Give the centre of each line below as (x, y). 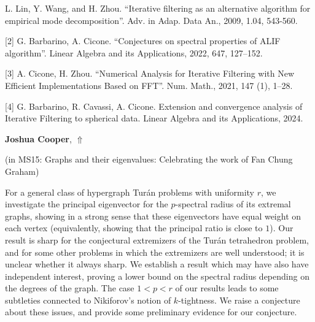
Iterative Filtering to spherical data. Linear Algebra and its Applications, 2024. (154, 118)
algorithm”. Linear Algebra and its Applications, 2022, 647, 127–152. (134, 52)
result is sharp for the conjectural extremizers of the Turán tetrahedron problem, (157, 240)
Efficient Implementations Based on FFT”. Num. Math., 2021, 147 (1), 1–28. (149, 85)
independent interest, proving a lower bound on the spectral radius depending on (157, 276)
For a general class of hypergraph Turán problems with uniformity (130, 192)
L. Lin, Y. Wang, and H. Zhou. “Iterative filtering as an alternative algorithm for (158, 8)
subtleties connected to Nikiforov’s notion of (88, 300)
